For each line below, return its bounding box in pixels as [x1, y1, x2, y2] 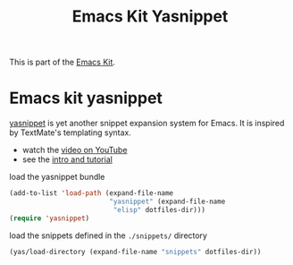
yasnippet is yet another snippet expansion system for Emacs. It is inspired [9, 118, 285, 129]
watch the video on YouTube [21, 145, 128, 156]
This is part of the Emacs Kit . [9, 56, 116, 68]
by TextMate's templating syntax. [9, 127, 131, 138]
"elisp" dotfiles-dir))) [113, 205, 205, 214]
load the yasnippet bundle [9, 172, 105, 183]
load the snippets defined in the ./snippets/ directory [9, 230, 208, 241]
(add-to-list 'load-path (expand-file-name [9, 189, 174, 198]
